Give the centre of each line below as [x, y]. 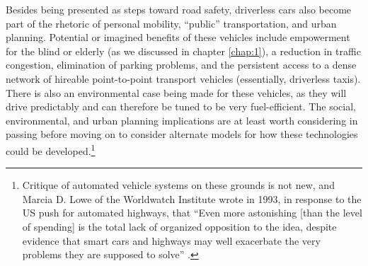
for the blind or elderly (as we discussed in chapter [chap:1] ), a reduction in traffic [183, 51]
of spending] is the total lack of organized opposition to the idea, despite [179, 226]
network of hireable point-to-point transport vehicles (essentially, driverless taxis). [183, 78]
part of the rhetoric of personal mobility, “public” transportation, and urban [171, 23]
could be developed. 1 [51, 149]
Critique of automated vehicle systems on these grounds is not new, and [178, 185]
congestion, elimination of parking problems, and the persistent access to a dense [181, 65]
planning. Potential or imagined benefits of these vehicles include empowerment [178, 37]
